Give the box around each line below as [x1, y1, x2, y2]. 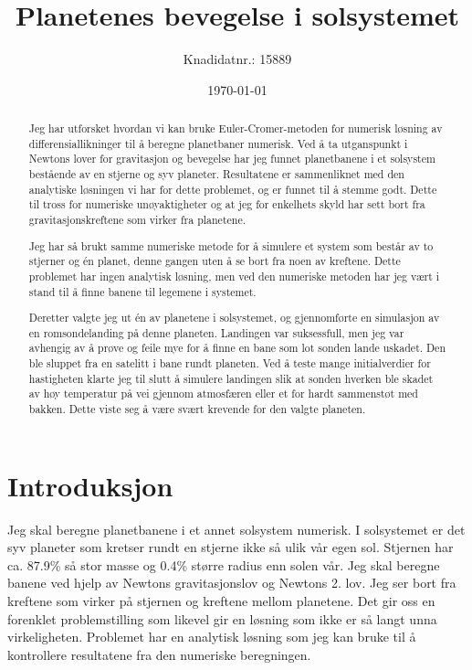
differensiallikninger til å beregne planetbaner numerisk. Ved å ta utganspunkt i [28, 135, 408, 151]
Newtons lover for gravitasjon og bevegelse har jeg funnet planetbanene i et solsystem [28, 151, 435, 166]
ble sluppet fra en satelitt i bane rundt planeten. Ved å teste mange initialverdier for [28, 356, 431, 371]
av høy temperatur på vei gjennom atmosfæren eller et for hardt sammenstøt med [28, 386, 418, 401]
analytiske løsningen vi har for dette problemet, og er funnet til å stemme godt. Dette [28, 181, 437, 197]
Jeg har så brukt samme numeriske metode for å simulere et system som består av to [28, 238, 434, 253]
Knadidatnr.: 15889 [183, 49, 292, 69]
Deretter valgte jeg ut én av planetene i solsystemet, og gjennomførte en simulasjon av [28, 310, 440, 325]
